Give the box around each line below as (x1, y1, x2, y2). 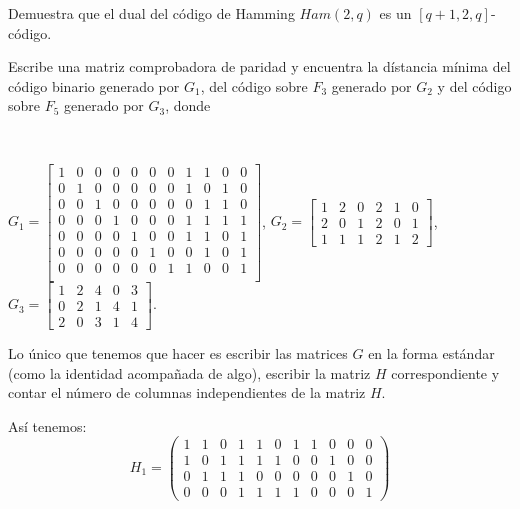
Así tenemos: (8, 415, 87, 436)
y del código (437, 75, 512, 96)
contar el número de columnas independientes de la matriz (8, 382, 366, 403)
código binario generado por (8, 75, 180, 96)
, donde (165, 95, 211, 116)
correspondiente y (391, 362, 500, 383)
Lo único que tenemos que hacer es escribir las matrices (8, 342, 348, 363)
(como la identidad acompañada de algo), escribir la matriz (8, 362, 371, 383)
